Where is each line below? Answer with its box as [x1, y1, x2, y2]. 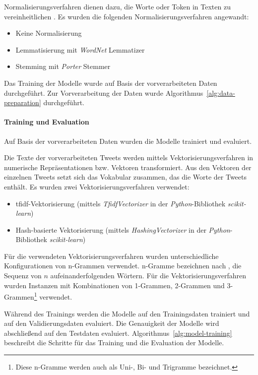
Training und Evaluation [4, 117, 89, 127]
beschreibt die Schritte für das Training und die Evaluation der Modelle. [4, 337, 224, 348]
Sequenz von [4, 270, 42, 281]
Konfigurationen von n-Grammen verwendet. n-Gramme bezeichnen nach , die [4, 260, 242, 271]
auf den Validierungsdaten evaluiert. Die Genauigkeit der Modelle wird [4, 318, 219, 328]
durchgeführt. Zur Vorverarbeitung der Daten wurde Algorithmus [4, 87, 203, 98]
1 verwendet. [34, 290, 72, 302]
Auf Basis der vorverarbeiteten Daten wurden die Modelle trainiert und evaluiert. [4, 135, 252, 146]
